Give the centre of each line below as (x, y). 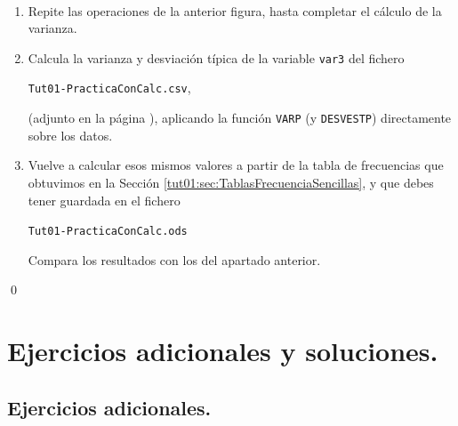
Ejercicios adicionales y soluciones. (223, 351)
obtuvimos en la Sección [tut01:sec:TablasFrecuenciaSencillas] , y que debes (231, 182)
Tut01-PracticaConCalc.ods (108, 232)
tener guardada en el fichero (104, 200)
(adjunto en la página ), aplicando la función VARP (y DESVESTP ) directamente (240, 118)
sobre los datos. (70, 135)
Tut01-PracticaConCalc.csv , (109, 88)
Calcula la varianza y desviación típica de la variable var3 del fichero (216, 57)
